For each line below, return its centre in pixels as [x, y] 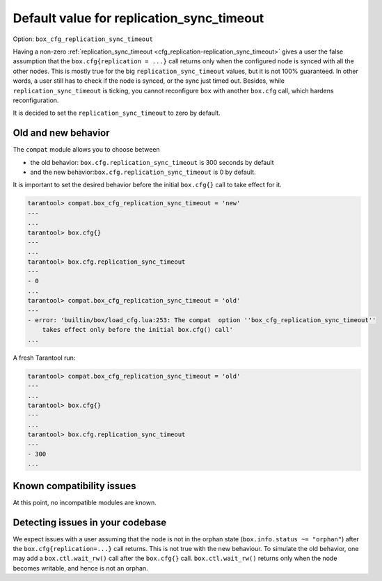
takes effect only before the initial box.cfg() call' [137, 330]
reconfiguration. [36, 100]
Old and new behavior [62, 133]
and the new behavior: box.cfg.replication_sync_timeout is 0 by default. [143, 172]
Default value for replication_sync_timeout [138, 18]
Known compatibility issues [74, 486]
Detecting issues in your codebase [90, 522]
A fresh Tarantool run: [44, 358]
